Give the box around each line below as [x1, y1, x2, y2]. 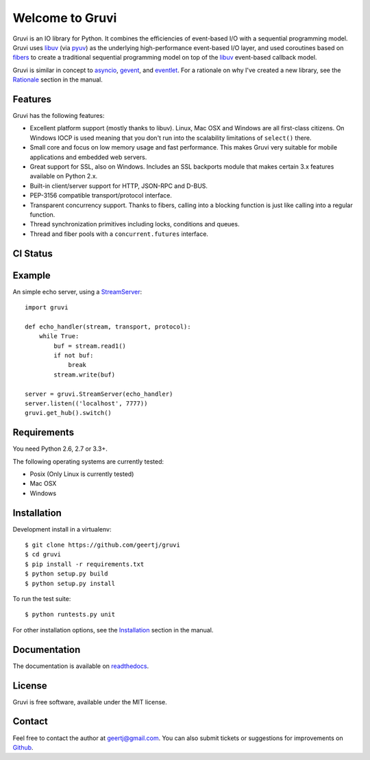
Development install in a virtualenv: [12, 525, 112, 533]
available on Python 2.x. [29, 172, 98, 180]
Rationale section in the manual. [12, 75, 103, 84]
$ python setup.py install [25, 580, 116, 587]
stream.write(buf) [53, 370, 116, 379]
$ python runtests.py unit [25, 610, 116, 619]
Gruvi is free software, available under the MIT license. [12, 698, 167, 706]
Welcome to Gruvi [12, 10, 117, 25]
